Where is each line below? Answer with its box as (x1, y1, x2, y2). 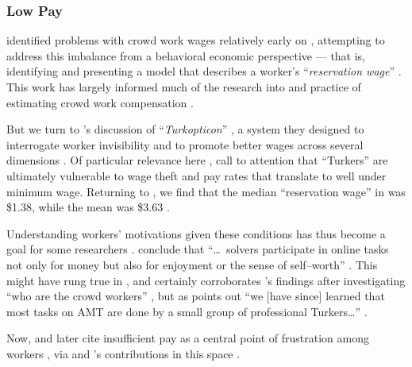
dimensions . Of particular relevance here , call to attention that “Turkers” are (6, 152, 388, 168)
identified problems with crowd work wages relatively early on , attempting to (6, 32, 385, 48)
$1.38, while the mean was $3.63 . (6, 199, 170, 215)
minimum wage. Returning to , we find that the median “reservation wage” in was (6, 183, 406, 199)
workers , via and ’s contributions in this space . (6, 345, 241, 361)
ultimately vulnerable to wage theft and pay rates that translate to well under (6, 167, 387, 183)
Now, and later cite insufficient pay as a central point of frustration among (6, 330, 369, 346)
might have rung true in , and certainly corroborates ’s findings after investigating (6, 272, 406, 288)
